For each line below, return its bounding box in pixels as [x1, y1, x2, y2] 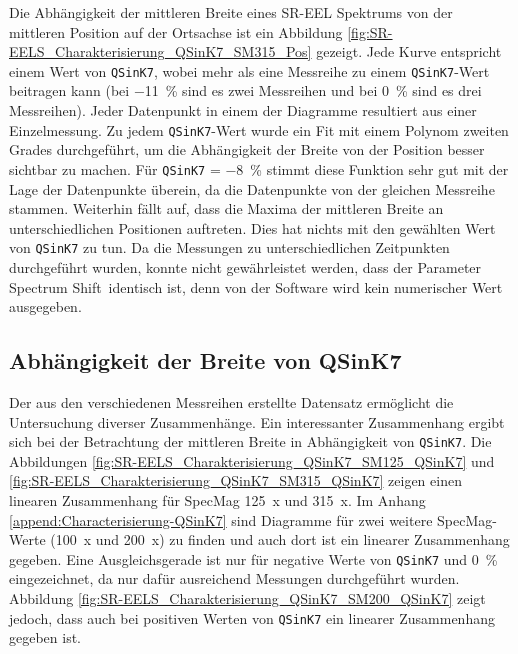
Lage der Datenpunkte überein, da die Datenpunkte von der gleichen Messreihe [9, 178, 495, 199]
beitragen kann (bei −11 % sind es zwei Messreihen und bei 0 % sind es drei [9, 80, 482, 101]
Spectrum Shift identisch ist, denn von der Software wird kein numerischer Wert [9, 276, 503, 297]
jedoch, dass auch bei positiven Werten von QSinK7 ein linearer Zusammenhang [9, 607, 495, 628]
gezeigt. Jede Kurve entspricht [316, 41, 502, 62]
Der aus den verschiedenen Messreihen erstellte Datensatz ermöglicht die [9, 391, 454, 412]
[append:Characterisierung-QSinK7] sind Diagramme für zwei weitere [9, 509, 433, 530]
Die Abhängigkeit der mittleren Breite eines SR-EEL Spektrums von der [9, 2, 453, 22]
